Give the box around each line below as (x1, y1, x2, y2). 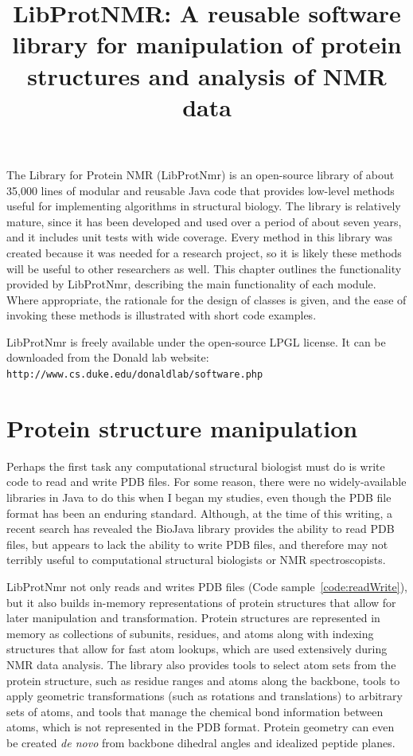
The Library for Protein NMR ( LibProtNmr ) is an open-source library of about (6, 166, 395, 182)
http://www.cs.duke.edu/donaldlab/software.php (6, 369, 263, 381)
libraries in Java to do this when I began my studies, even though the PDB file (6, 489, 392, 506)
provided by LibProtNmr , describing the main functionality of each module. (6, 276, 376, 292)
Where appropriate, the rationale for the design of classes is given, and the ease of (6, 291, 407, 307)
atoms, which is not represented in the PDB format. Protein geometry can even (6, 719, 395, 735)
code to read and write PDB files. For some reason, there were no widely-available (6, 473, 407, 490)
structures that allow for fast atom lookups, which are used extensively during (6, 640, 388, 657)
